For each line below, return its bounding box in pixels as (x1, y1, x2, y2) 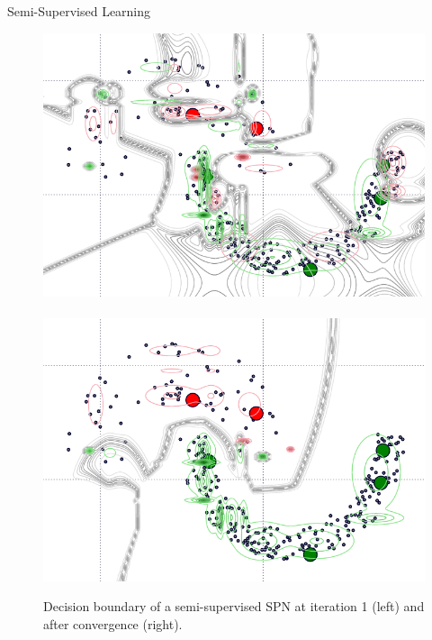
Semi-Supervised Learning (7, 2, 151, 20)
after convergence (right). (43, 614, 183, 633)
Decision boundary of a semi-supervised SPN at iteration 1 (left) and (43, 597, 425, 616)
